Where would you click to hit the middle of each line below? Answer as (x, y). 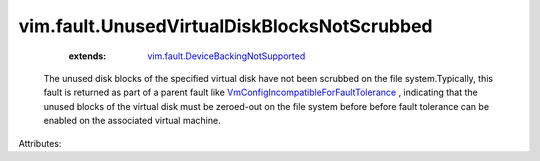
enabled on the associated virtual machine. (132, 121)
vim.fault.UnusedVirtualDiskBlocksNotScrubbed (225, 26)
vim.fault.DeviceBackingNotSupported (226, 56)
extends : (87, 56)
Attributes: (40, 143)
